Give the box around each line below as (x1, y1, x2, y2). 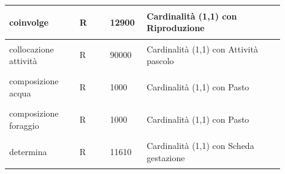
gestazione (146, 151, 185, 164)
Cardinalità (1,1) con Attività (146, 42, 258, 55)
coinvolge (9, 15, 49, 28)
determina (9, 145, 47, 158)
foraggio (9, 118, 39, 131)
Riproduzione (146, 21, 205, 34)
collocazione (9, 42, 54, 55)
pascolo (146, 54, 174, 67)
